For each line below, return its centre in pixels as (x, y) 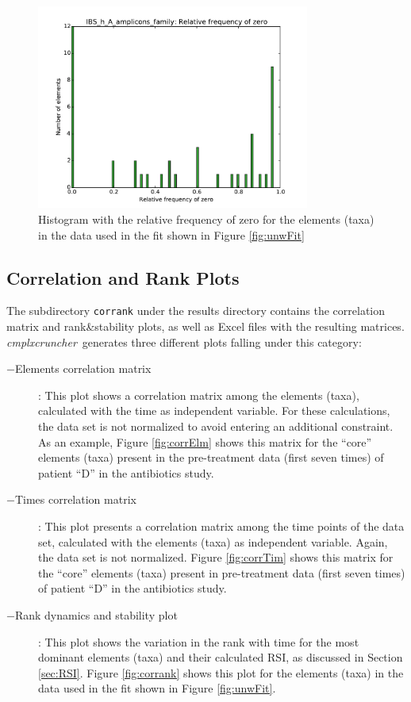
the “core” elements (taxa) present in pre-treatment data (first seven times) (222, 572)
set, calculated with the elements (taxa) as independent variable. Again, (213, 541)
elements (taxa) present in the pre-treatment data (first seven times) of (211, 457)
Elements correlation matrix (83, 368)
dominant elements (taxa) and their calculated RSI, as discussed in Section (221, 657)
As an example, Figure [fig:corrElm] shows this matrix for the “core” (205, 441)
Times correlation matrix (75, 499)
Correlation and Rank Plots (123, 277)
